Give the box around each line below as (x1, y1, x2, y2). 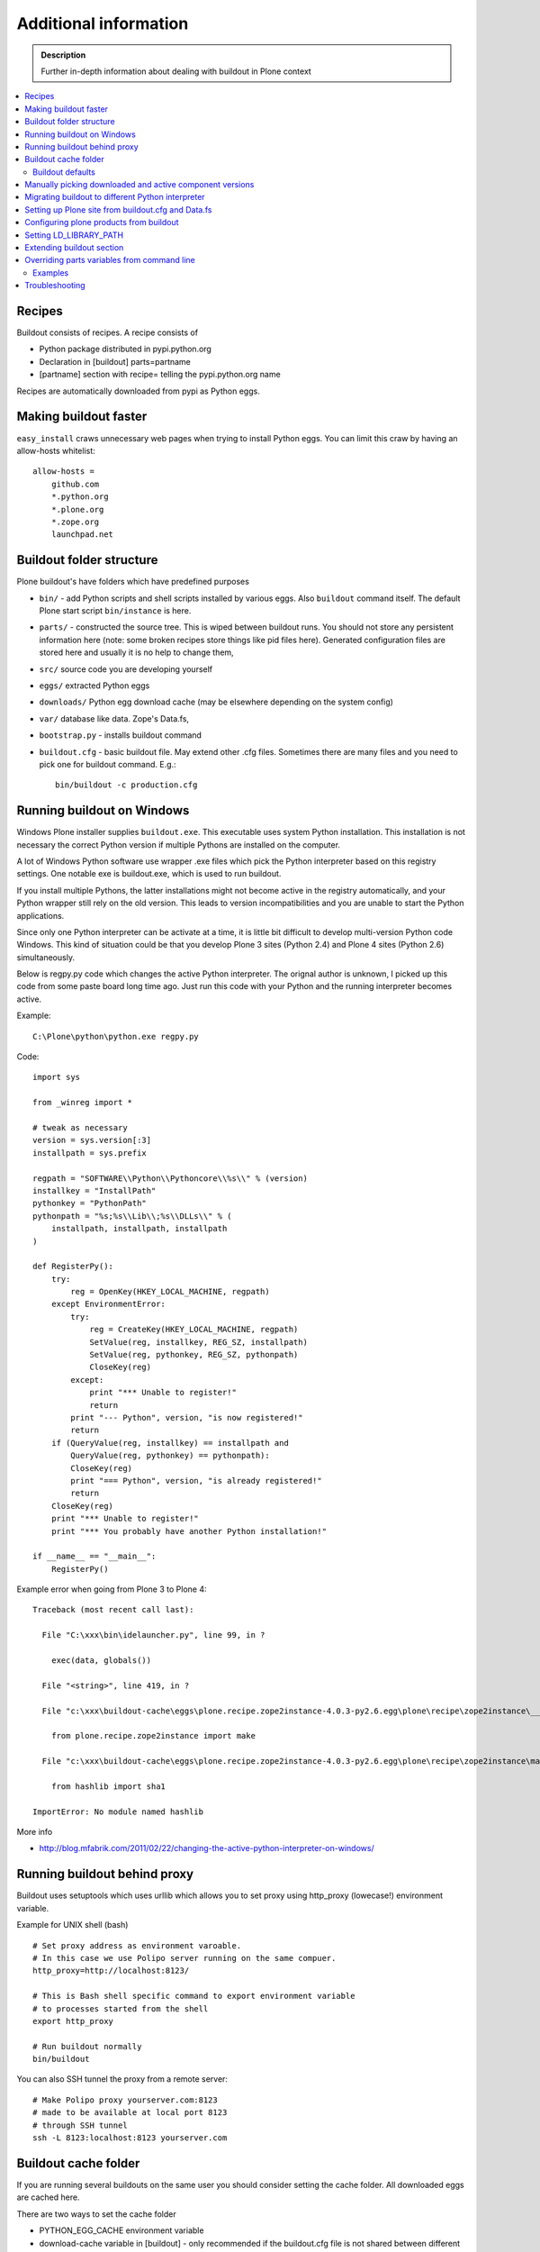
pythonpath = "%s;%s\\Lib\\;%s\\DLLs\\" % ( (32, 1211, 233, 1221)
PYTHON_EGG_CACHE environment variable (39, 2225, 204, 2236)
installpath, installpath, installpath (50, 1223, 228, 1234)
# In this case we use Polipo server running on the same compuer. (32, 1953, 337, 1963)
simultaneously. (16, 951, 76, 963)
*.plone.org (50, 504, 104, 514)
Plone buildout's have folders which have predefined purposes (16, 577, 249, 587)
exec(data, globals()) (50, 1656, 152, 1666)
